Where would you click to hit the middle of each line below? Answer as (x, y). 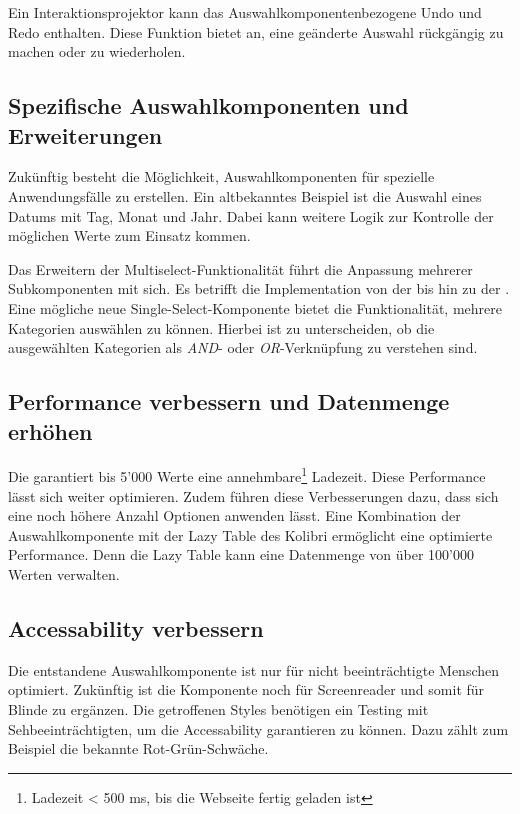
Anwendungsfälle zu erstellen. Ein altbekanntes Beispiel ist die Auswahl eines (245, 195)
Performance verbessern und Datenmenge (229, 401)
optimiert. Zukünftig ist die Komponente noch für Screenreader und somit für (246, 689)
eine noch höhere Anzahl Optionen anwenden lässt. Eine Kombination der (234, 515)
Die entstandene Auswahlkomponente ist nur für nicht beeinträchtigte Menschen (254, 669)
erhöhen (50, 430)
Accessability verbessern (136, 627)
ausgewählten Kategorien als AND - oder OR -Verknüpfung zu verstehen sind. (243, 347)
